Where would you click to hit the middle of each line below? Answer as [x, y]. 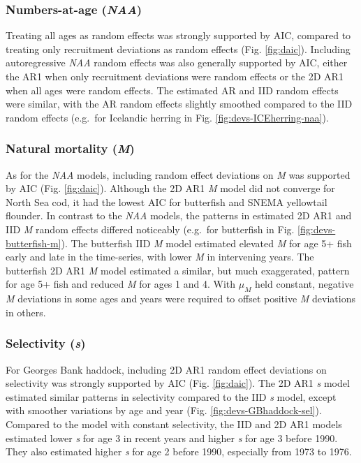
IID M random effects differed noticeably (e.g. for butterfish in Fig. [150, 229]
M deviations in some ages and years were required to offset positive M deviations [180, 299]
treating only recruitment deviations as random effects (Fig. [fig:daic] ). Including [178, 49]
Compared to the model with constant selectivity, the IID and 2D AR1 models [174, 424]
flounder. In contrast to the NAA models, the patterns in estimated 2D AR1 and [179, 215]
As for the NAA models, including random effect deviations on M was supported [178, 174]
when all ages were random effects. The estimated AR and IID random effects [172, 90]
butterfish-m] [34, 243]
